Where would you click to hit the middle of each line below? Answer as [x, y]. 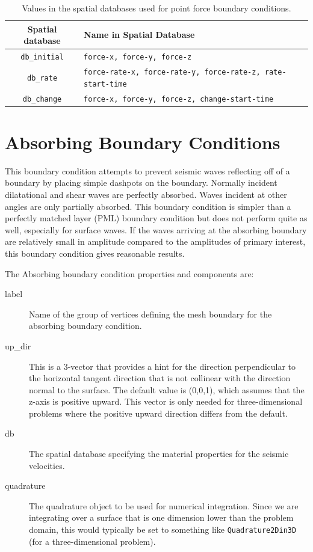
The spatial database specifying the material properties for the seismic [159, 454]
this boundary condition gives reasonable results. [95, 253]
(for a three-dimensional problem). [92, 541]
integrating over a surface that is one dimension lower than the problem [161, 517]
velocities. [47, 465]
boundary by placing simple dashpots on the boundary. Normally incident [141, 182]
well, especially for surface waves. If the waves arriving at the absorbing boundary [156, 229]
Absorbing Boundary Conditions [143, 142]
